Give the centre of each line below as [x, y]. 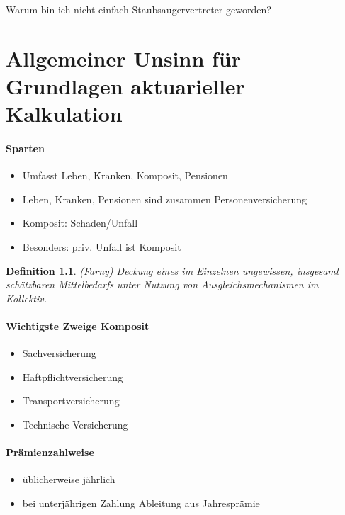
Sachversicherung [59, 353]
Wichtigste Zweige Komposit [78, 326]
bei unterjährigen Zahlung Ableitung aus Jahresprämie [141, 503]
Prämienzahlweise [50, 452]
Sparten [25, 148]
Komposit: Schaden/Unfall [80, 223]
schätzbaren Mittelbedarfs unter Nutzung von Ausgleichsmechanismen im [162, 284]
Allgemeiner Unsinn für [124, 58]
